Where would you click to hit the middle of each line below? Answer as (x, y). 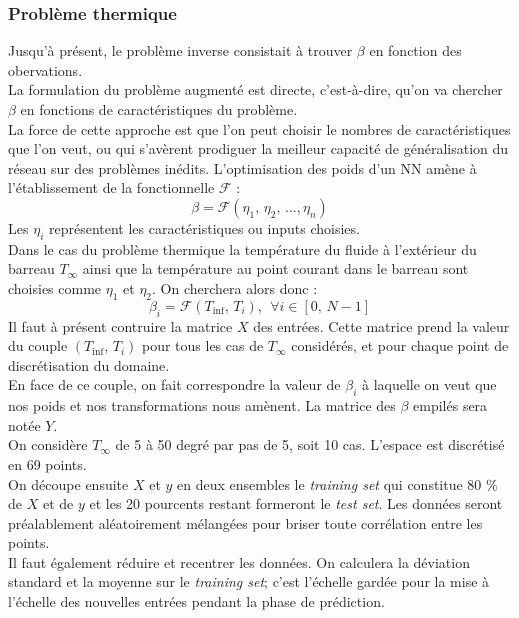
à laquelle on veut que (429, 384)
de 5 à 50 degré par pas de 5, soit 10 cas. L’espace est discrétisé (310, 444)
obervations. (45, 69)
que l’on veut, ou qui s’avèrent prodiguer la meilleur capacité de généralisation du (258, 148)
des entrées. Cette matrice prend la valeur (381, 325)
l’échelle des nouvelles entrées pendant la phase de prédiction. (196, 601)
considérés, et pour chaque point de (400, 345)
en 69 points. (47, 463)
